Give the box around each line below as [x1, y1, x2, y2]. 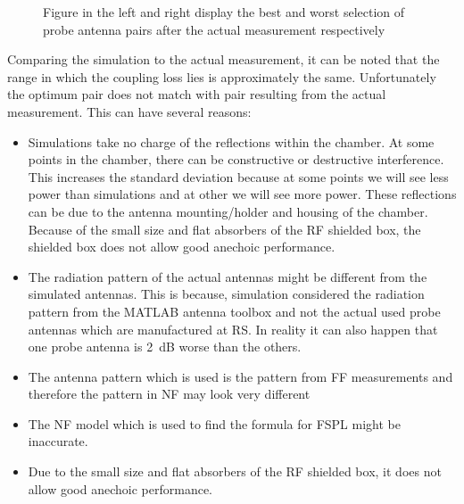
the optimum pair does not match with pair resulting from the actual [7, 85, 386, 103]
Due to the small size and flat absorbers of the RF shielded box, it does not [28, 462, 442, 481]
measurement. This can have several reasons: [7, 102, 252, 120]
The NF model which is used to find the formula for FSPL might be [28, 414, 401, 433]
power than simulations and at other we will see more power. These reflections [28, 185, 457, 203]
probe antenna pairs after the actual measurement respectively [43, 20, 385, 38]
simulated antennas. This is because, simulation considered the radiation [28, 285, 425, 303]
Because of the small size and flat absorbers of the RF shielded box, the [28, 219, 421, 238]
